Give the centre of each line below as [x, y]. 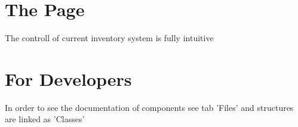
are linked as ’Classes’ [45, 119]
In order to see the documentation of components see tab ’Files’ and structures [149, 107]
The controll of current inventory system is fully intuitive [109, 38]
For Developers [68, 78]
